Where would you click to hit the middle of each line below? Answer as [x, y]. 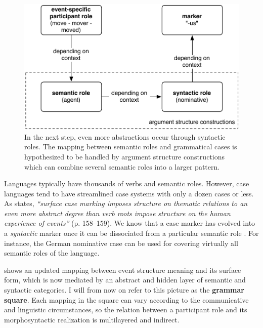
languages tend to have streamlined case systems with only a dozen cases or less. [129, 193]
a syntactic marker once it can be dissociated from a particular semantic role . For [131, 233]
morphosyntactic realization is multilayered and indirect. [92, 319]
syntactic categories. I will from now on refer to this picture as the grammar [124, 290]
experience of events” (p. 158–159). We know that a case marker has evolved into [130, 223]
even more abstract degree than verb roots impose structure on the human [117, 213]
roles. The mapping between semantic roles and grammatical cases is [131, 147]
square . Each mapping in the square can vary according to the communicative [126, 299]
